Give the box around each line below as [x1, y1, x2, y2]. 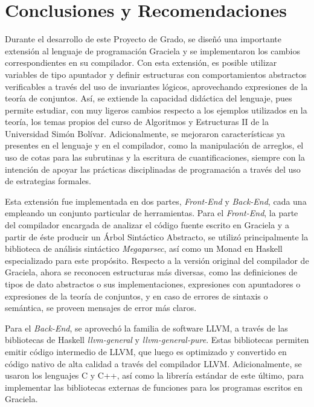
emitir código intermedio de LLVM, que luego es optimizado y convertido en [5, 345, 287, 357]
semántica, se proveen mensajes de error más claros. [5, 301, 197, 314]
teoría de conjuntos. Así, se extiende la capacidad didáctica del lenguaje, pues [5, 92, 292, 104]
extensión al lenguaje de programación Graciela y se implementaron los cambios [5, 44, 300, 57]
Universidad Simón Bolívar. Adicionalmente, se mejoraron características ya [5, 127, 285, 139]
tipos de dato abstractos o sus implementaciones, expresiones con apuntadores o [5, 278, 301, 290]
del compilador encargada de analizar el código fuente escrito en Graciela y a [5, 219, 289, 231]
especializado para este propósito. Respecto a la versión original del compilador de [5, 254, 309, 266]
